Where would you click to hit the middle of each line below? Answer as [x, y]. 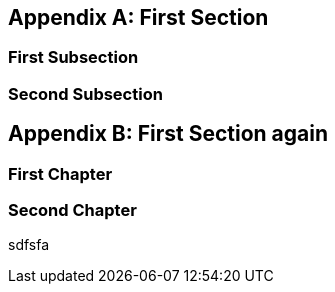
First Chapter [60, 173]
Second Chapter [72, 210]
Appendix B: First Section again [168, 134]
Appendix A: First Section [138, 17]
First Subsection [73, 57]
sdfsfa [29, 245]
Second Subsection [85, 93]
